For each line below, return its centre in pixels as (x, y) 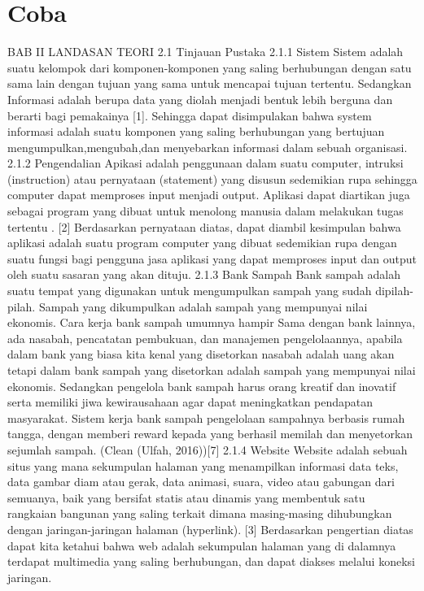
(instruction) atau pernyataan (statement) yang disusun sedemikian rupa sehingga (212, 178)
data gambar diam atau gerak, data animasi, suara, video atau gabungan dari (201, 482)
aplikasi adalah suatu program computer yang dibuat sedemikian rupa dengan (202, 243)
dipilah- (394, 291)
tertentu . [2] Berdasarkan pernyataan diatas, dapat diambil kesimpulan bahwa (204, 226)
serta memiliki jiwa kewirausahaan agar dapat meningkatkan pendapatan (190, 402)
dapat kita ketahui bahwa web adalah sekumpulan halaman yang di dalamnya (202, 545)
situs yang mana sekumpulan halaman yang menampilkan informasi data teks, (203, 465)
